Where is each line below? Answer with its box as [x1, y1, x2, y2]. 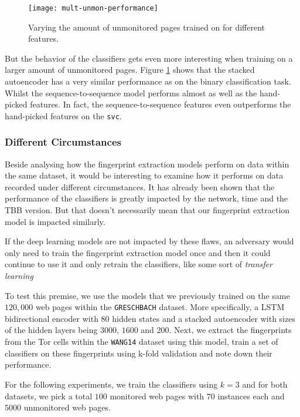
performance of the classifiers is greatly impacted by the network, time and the [5, 192, 288, 204]
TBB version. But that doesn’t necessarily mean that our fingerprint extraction [5, 204, 290, 216]
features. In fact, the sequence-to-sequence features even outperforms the [30, 98, 291, 110]
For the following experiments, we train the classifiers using [5, 378, 218, 390]
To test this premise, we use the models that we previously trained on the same [5, 289, 290, 301]
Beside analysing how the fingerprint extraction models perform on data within [5, 157, 289, 170]
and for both [242, 378, 288, 390]
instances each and [217, 389, 285, 402]
